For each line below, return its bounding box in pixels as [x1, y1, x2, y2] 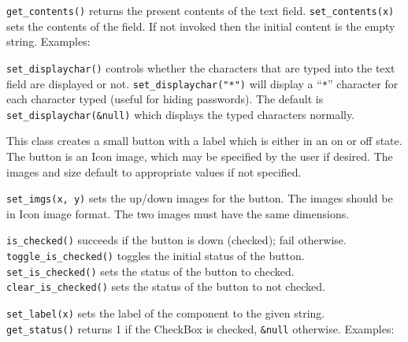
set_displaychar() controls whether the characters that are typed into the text [6, 59, 395, 76]
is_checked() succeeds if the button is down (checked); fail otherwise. [6, 232, 347, 248]
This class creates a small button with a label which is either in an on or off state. [6, 132, 402, 149]
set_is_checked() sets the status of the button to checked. [6, 262, 295, 279]
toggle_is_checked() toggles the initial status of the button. [6, 247, 305, 264]
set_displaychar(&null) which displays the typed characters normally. [6, 106, 355, 122]
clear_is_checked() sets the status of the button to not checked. [6, 278, 325, 295]
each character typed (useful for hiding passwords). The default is [6, 91, 324, 107]
